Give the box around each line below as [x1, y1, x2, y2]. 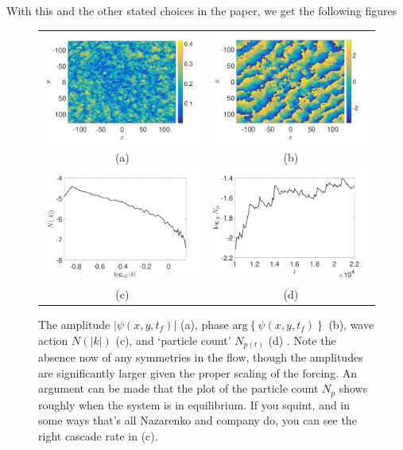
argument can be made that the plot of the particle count [38, 380, 319, 397]
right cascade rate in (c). [38, 427, 158, 444]
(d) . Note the [268, 331, 336, 348]
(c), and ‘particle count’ [115, 331, 231, 348]
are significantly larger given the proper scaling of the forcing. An [38, 364, 357, 381]
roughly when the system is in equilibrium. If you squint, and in [38, 396, 351, 413]
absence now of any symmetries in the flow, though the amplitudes [38, 349, 363, 366]
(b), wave [328, 315, 374, 332]
